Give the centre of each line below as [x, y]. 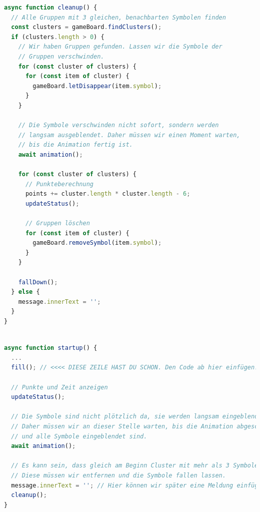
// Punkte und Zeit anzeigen [59, 387]
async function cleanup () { [51, 8]
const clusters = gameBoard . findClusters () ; [86, 27]
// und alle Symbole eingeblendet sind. [79, 436]
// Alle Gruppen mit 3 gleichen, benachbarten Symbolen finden [118, 17]
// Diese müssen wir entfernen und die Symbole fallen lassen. [118, 475]
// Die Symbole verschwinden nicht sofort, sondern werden [118, 125]
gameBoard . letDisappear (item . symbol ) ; [97, 86]
